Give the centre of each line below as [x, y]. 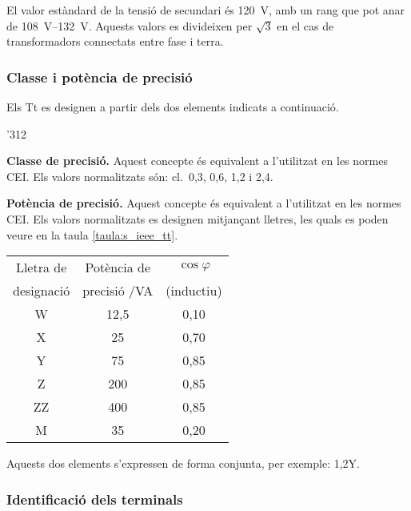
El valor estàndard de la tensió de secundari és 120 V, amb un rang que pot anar [206, 10]
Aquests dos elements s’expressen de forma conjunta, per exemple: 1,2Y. [183, 463]
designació [42, 291]
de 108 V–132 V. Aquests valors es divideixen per [130, 25]
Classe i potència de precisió [100, 76]
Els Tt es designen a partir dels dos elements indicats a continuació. [173, 107]
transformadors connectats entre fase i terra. [115, 41]
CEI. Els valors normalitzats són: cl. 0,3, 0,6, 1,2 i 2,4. [140, 176]
